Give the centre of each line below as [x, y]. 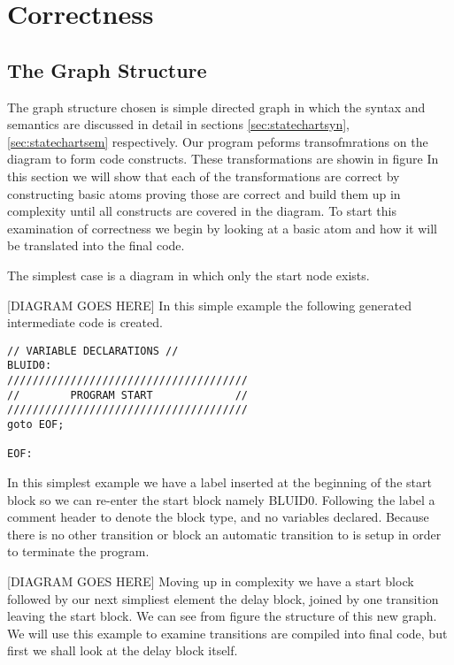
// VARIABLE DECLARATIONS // [93, 351]
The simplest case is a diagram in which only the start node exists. [189, 275]
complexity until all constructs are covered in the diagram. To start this [202, 211]
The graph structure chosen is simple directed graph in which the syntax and [216, 107]
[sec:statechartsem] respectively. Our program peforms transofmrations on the [218, 141]
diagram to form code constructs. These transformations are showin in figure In [223, 159]
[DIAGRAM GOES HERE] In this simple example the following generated [209, 305]
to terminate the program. [78, 551]
